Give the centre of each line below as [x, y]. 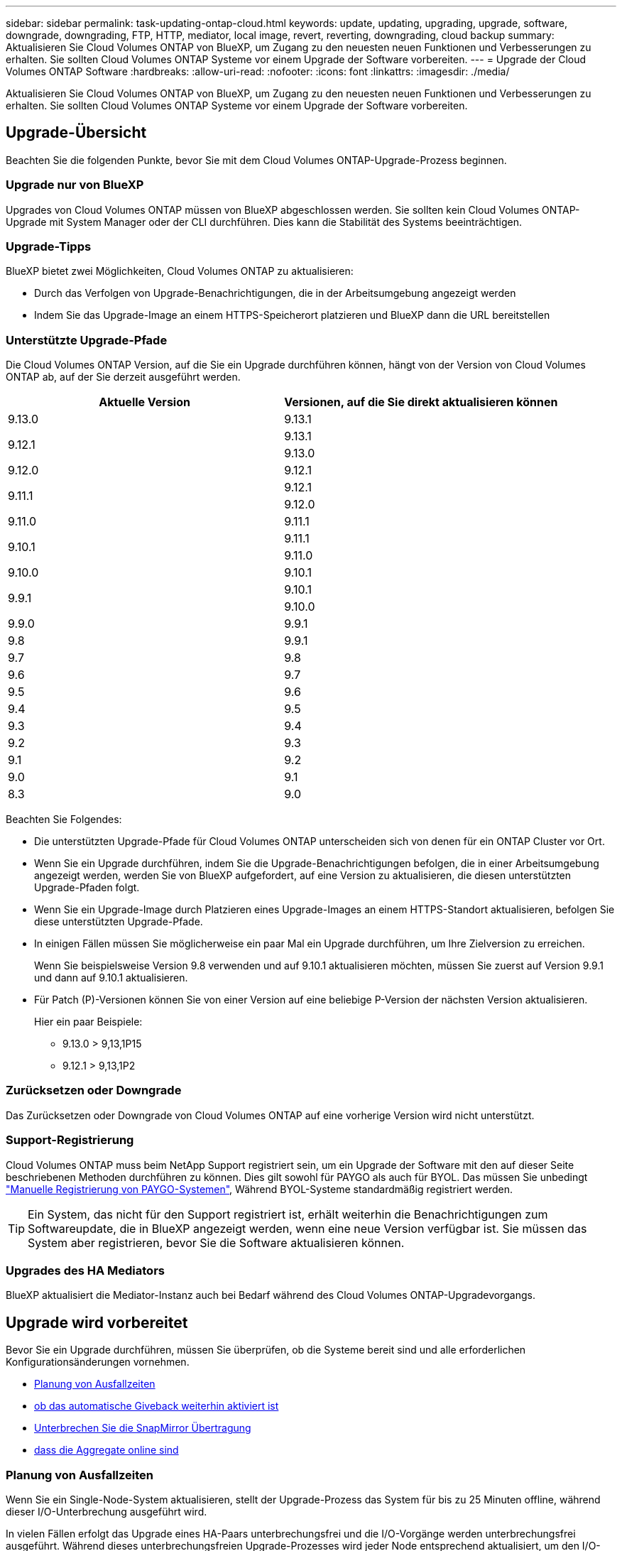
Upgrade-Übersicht [76, 133]
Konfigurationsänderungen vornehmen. [98, 1362]
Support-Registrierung [70, 1140]
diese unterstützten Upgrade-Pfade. [119, 922]
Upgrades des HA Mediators [85, 1270]
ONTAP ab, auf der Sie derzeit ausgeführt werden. [123, 377]
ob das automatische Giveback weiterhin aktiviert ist [157, 1406]
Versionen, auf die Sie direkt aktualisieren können [421, 402]
